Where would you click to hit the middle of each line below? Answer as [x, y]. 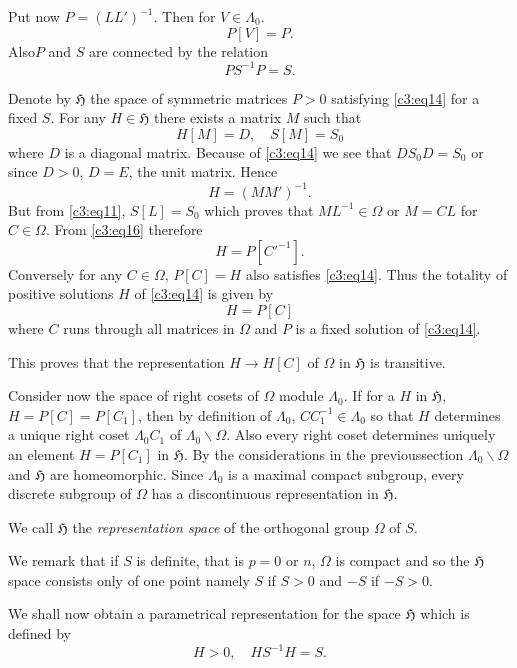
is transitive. [408, 361]
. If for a [369, 395]
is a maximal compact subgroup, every [346, 473]
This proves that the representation [116, 361]
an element [41, 453]
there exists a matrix [218, 117]
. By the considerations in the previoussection [323, 453]
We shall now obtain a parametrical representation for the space [204, 613]
